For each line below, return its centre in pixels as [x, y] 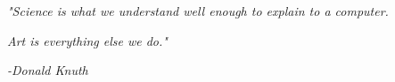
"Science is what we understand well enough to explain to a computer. [198, 11]
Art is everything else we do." [87, 40]
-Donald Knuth [48, 70]
